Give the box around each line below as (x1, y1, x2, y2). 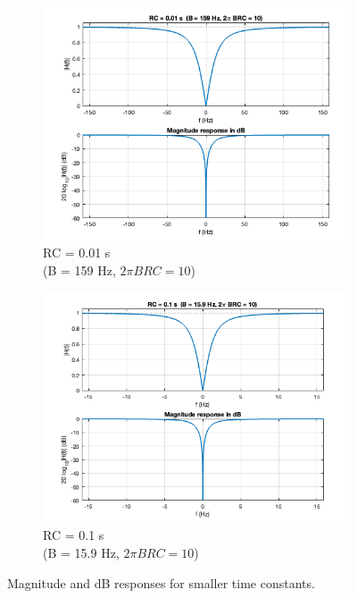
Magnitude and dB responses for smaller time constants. (7, 573, 315, 592)
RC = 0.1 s (43, 526, 104, 544)
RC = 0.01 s (43, 243, 111, 262)
